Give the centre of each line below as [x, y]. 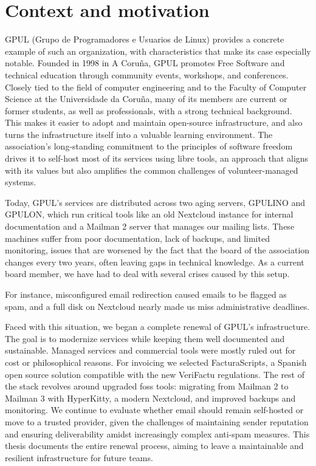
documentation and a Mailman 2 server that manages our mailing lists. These [150, 226]
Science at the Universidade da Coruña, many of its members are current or [146, 99]
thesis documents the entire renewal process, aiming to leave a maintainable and [154, 446]
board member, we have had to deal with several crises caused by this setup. [147, 274]
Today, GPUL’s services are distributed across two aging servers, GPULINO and [155, 202]
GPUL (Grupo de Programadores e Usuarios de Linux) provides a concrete [145, 39]
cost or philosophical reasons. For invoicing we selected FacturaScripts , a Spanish [156, 362]
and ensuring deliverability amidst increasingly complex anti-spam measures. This [157, 433]
